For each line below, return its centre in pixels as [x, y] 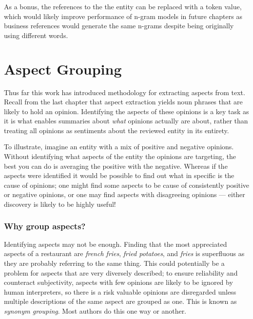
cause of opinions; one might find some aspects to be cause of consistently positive [127, 185]
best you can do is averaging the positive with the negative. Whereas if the [116, 166]
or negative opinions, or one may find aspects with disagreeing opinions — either [125, 194]
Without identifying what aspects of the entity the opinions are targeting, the [120, 156]
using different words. [36, 35]
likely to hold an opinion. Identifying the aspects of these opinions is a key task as [126, 111]
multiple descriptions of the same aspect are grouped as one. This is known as [120, 301]
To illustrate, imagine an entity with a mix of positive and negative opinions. [119, 147]
